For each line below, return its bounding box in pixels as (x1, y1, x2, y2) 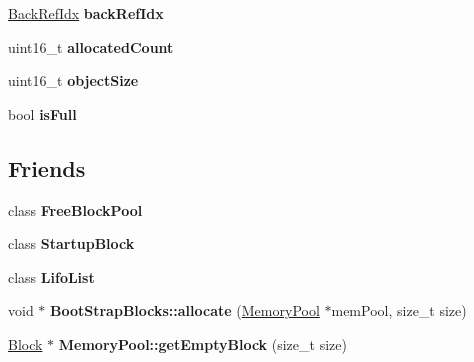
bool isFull (8, 103, 77, 124)
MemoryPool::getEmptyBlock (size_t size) (58, 333, 347, 354)
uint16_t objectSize (8, 70, 139, 91)
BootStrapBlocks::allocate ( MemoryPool (50, 300, 320, 321)
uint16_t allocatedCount (8, 36, 174, 57)
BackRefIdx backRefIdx (8, 3, 164, 23)
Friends (8, 152, 86, 183)
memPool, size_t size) (331, 300, 467, 321)
